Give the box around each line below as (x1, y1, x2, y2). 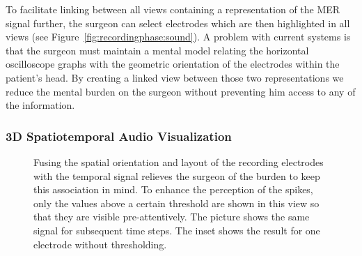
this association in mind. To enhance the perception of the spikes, (33, 182, 313, 197)
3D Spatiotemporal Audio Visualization (6, 127, 232, 144)
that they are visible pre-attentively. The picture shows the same (33, 209, 310, 224)
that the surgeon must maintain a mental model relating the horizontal (6, 43, 309, 57)
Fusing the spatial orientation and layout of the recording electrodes (33, 154, 324, 169)
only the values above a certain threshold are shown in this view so (33, 195, 320, 210)
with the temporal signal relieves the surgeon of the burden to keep (33, 168, 320, 183)
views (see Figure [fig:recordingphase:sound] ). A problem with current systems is (6, 29, 351, 44)
